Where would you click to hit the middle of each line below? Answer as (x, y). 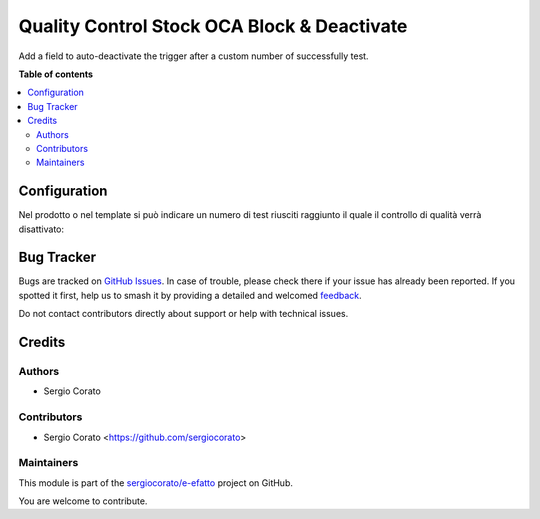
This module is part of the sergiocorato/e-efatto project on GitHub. (156, 482)
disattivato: (41, 229)
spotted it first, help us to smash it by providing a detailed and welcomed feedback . (190, 295)
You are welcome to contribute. (83, 501)
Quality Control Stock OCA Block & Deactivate (213, 26)
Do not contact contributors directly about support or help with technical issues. (183, 314)
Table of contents (56, 74)
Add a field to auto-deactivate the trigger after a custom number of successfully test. (193, 56)
